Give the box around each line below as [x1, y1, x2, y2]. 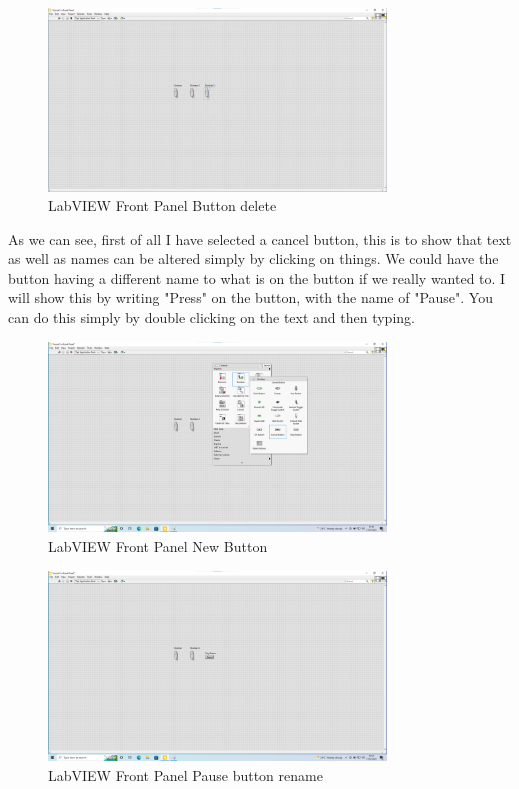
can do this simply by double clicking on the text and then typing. [8, 307, 415, 328]
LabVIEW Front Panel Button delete [48, 195, 277, 216]
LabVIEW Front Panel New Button [48, 536, 268, 557]
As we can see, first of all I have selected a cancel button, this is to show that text [8, 228, 512, 249]
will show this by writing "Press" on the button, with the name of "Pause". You [8, 287, 493, 308]
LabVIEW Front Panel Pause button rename [48, 765, 323, 785]
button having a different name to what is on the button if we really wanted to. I [8, 267, 506, 288]
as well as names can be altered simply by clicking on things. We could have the [8, 248, 499, 269]
